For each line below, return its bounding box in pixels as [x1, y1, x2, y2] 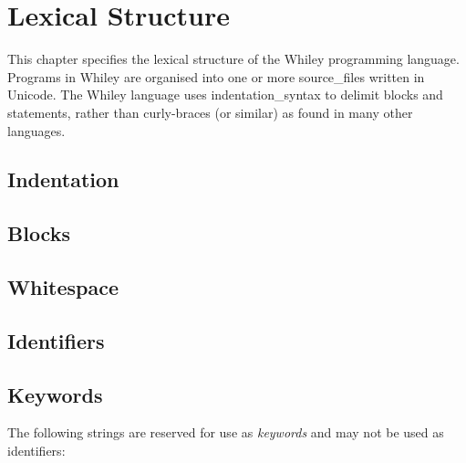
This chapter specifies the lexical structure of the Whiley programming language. [7, 49, 460, 68]
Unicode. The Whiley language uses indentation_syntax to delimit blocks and [7, 85, 443, 104]
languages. [7, 121, 66, 140]
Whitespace [7, 273, 119, 301]
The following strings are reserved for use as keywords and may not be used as [7, 423, 444, 442]
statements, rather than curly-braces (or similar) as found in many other [7, 102, 413, 121]
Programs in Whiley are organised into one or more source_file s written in [7, 67, 425, 86]
